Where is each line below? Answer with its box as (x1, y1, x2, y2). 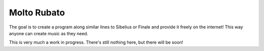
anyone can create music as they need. (9, 30, 88, 36)
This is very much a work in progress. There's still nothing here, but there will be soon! (9, 39, 183, 45)
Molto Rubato (9, 7, 66, 18)
